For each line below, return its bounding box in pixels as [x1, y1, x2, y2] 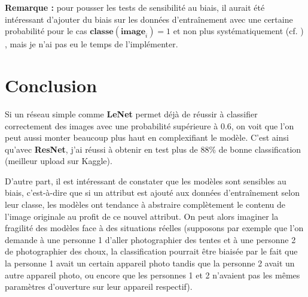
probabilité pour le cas [5, 25, 87, 37]
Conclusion [5, 72, 97, 97]
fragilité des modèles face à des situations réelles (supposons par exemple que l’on [5, 222, 304, 234]
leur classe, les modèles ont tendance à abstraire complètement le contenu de [5, 198, 286, 211]
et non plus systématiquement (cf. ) [173, 25, 304, 37]
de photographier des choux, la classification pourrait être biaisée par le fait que [5, 245, 298, 257]
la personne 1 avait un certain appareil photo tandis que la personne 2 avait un [5, 257, 295, 269]
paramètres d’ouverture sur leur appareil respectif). [5, 280, 193, 293]
